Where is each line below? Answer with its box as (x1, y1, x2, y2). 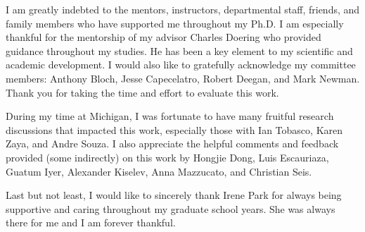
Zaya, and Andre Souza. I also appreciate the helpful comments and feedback (6, 136, 339, 151)
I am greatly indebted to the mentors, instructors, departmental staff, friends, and (6, 2, 360, 16)
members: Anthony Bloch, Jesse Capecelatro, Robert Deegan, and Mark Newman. (6, 71, 360, 85)
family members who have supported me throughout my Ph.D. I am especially (6, 16, 344, 30)
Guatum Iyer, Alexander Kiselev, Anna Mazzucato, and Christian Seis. (6, 164, 312, 178)
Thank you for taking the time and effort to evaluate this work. (6, 85, 279, 99)
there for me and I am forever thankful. (6, 215, 176, 230)
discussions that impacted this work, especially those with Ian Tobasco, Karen (6, 122, 343, 137)
